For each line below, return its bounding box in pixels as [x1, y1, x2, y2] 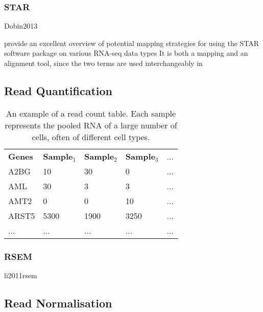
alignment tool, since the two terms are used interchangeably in [4, 58, 203, 68]
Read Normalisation [4, 295, 112, 310]
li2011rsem [4, 270, 37, 281]
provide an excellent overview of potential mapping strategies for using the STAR [4, 37, 259, 48]
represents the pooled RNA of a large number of [5, 119, 177, 131]
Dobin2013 [4, 20, 38, 31]
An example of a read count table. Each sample [6, 107, 176, 119]
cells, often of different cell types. [32, 130, 150, 143]
